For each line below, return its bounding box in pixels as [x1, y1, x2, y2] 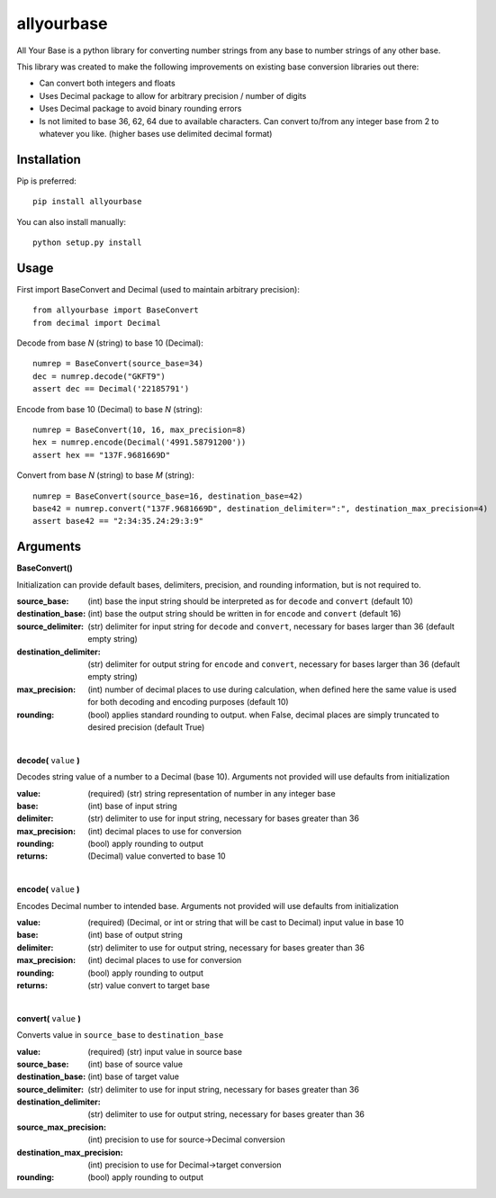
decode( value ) [16, 754, 80, 765]
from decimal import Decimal [32, 318, 161, 328]
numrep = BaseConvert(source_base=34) [32, 358, 204, 369]
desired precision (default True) [87, 721, 205, 733]
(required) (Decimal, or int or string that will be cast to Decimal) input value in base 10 [87, 917, 404, 928]
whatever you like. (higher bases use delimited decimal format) [39, 128, 273, 139]
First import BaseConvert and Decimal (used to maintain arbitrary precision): [16, 284, 301, 294]
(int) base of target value [87, 1071, 180, 1082]
